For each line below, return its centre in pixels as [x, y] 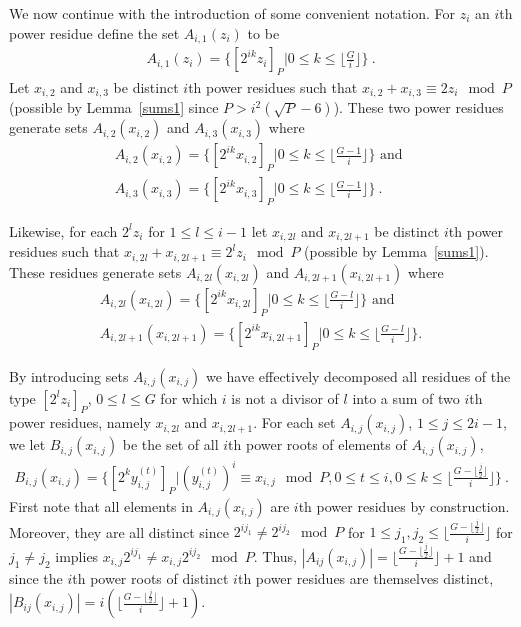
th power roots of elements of [317, 444]
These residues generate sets [95, 271]
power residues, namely [80, 422]
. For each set [294, 422]
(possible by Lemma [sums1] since [114, 107]
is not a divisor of [285, 397]
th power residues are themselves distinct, [365, 577]
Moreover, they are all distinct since [119, 531]
